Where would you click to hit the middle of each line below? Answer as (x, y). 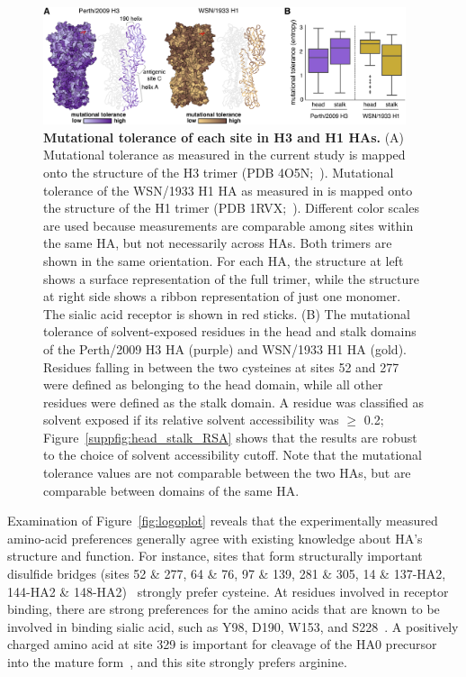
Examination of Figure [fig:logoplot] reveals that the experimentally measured (223, 521)
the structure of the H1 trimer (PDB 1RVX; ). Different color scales (231, 208)
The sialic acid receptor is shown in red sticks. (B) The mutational (227, 313)
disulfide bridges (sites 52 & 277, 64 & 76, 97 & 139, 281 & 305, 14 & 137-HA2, (227, 574)
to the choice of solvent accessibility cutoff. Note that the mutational (233, 455)
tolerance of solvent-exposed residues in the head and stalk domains (230, 331)
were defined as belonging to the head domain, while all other (213, 384)
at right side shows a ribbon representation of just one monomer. (222, 296)
